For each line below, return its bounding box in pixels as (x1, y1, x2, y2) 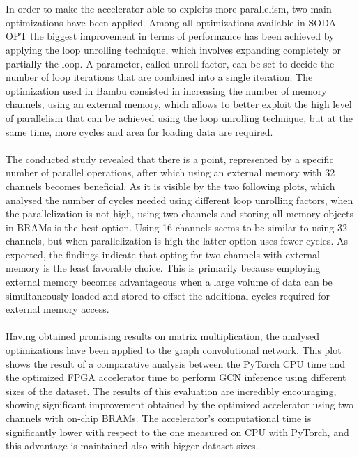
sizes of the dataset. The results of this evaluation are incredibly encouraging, (6, 383, 337, 398)
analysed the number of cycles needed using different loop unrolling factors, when (6, 192, 353, 207)
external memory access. (6, 302, 109, 316)
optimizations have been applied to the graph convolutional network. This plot (6, 343, 342, 357)
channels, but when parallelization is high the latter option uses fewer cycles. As (6, 233, 348, 248)
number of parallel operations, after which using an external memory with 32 (6, 165, 335, 180)
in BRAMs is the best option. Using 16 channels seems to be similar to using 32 (6, 219, 347, 234)
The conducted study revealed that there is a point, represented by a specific (6, 151, 334, 166)
